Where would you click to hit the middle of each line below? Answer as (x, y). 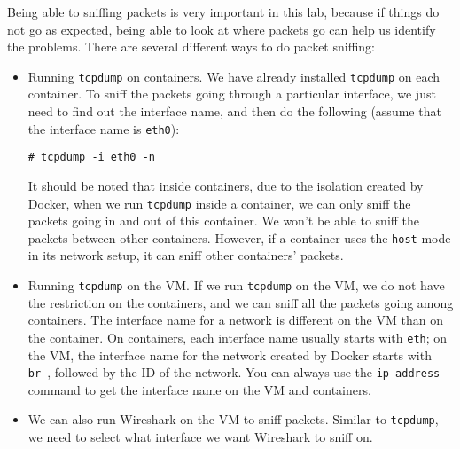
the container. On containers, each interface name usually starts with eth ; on (238, 337)
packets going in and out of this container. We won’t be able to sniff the (224, 221)
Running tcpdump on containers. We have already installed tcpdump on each (234, 76)
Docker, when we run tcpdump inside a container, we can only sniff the (219, 203)
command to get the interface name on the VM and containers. (199, 389)
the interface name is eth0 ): (104, 128)
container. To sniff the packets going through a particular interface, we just (232, 94)
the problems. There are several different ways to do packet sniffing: (191, 47)
